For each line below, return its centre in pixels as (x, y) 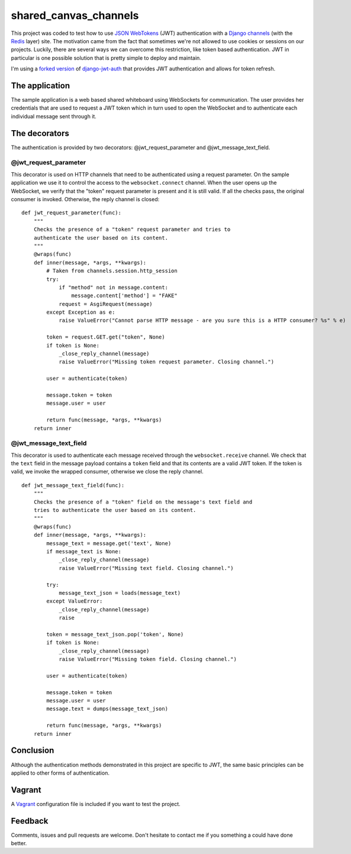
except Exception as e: (81, 312)
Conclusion (33, 751)
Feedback (30, 821)
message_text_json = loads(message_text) (120, 593)
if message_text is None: (84, 551)
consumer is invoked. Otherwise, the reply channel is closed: (85, 199)
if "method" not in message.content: (114, 287)
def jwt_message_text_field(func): (73, 485)
